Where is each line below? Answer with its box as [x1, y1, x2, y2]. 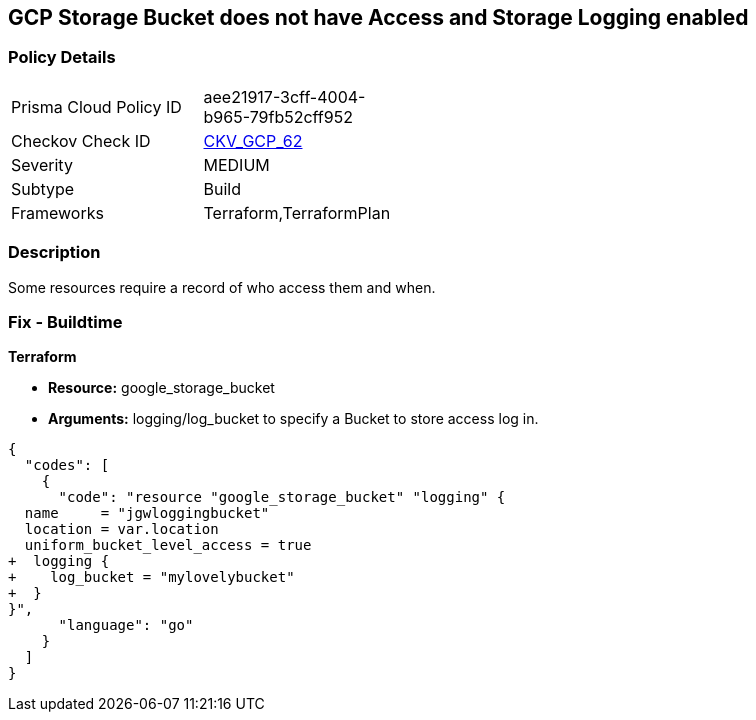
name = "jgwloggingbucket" [24, 505, 270, 522]
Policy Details [8, 47, 116, 68]
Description [8, 242, 101, 263]
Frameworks [11, 202, 104, 223]
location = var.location [24, 521, 219, 538]
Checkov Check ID [11, 130, 151, 151]
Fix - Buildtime [8, 311, 123, 332]
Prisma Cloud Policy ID [11, 96, 182, 117]
